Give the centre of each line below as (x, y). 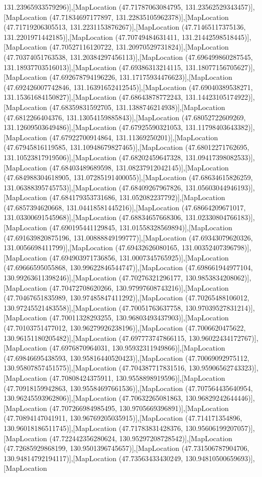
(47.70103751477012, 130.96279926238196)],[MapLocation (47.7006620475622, (125, 328)
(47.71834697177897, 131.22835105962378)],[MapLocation (139, 17)
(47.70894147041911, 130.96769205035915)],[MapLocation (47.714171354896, (123, 418)
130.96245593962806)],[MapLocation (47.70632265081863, (93, 398)
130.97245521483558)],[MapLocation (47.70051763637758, (93, 307)
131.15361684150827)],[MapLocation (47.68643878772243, (93, 97)
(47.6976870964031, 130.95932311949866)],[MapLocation (137, 348)
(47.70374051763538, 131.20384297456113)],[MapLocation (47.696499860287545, (128, 57)
